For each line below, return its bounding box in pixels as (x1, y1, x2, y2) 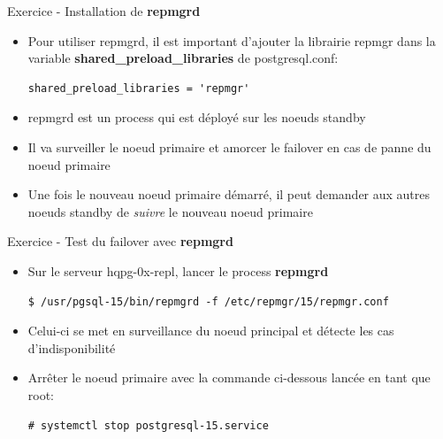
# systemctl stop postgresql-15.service (27, 419, 269, 432)
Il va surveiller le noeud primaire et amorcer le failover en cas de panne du (27, 137, 432, 156)
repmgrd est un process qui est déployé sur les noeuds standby (27, 108, 366, 127)
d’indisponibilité (27, 338, 116, 357)
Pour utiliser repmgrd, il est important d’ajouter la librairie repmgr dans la (27, 31, 436, 50)
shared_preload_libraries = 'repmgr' (27, 81, 250, 95)
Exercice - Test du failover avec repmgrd (7, 232, 233, 250)
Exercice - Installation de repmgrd (7, 2, 201, 19)
